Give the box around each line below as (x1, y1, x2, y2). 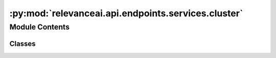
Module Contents (9, 22, 70, 32)
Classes (9, 39, 36, 48)
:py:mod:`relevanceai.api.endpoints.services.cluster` (9, 8, 243, 19)
